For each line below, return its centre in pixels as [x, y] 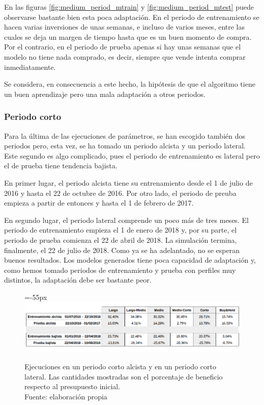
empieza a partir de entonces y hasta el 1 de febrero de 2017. [99, 203]
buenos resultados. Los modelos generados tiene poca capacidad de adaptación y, [130, 260]
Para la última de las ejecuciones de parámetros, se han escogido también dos [125, 135]
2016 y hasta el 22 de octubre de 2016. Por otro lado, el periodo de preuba [120, 193]
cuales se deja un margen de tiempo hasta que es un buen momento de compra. [128, 36]
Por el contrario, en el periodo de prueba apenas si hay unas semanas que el [123, 47]
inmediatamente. [30, 67]
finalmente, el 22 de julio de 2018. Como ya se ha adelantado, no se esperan [122, 250]
